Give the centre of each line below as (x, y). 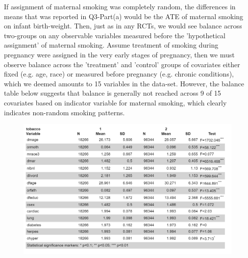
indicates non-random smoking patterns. (64, 112)
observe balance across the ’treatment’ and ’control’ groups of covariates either (122, 64)
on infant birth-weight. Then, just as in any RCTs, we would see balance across (123, 26)
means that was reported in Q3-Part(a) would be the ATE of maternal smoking (124, 16)
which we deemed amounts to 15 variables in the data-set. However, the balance (124, 83)
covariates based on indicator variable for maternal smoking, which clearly (115, 102)
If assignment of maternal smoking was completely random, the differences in (120, 6)
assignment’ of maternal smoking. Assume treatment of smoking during (111, 45)
